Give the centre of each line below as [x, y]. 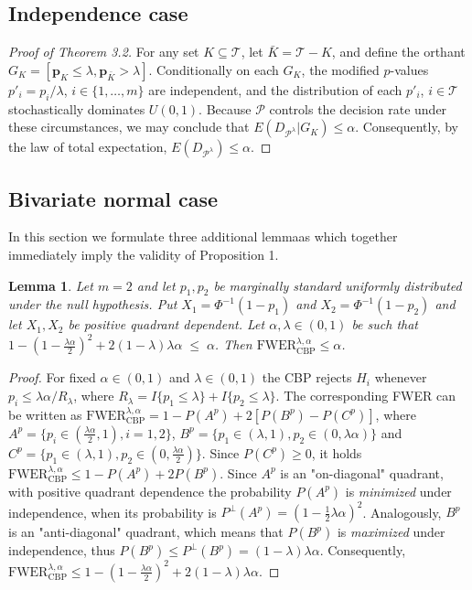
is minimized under [398, 491]
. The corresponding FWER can [365, 396]
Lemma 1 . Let [51, 285]
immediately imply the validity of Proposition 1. [144, 254]
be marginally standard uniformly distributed [338, 285]
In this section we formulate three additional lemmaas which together [203, 236]
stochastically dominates [77, 108]
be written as [45, 414]
